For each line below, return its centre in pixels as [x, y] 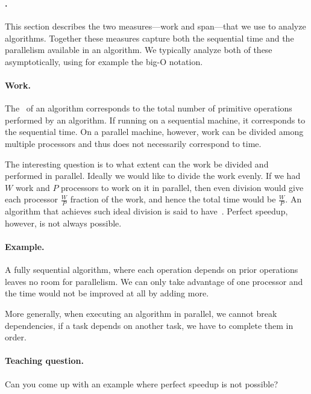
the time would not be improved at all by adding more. [107, 293]
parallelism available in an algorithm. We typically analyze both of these [139, 50]
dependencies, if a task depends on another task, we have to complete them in [149, 325]
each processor [32, 199]
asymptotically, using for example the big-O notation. [104, 61]
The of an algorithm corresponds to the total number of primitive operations [149, 108]
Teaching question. [44, 361]
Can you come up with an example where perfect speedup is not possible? [142, 383]
